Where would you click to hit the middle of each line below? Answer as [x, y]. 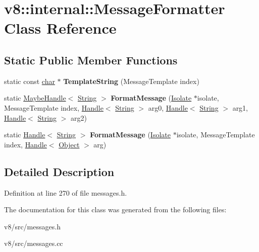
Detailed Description [59, 171]
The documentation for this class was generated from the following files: [115, 209]
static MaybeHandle [35, 98]
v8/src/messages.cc [34, 243]
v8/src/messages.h [32, 226]
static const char [30, 81]
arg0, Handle [168, 107]
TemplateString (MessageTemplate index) [131, 81]
